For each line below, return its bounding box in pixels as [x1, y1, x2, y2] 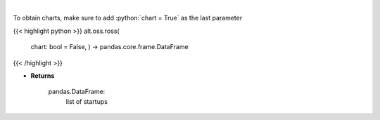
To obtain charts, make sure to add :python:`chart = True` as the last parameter [13, 14, 243, 22]
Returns [30, 71, 55, 80]
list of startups [65, 97, 108, 105]
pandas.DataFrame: [48, 88, 106, 96]
